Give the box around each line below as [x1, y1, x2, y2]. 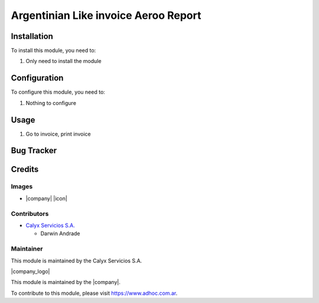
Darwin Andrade [40, 230, 80, 237]
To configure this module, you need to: [11, 88, 106, 95]
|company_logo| [11, 268, 50, 275]
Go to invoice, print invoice [25, 130, 91, 137]
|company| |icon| [25, 195, 67, 202]
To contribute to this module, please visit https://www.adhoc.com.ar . [11, 289, 178, 297]
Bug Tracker [11, 146, 57, 156]
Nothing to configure [25, 99, 77, 106]
